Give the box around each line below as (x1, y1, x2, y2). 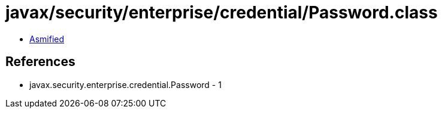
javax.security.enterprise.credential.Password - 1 (29, 79, 222, 90)
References (5, 54, 75, 70)
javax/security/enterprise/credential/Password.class (5, 2, 438, 23)
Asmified (29, 33, 65, 44)
